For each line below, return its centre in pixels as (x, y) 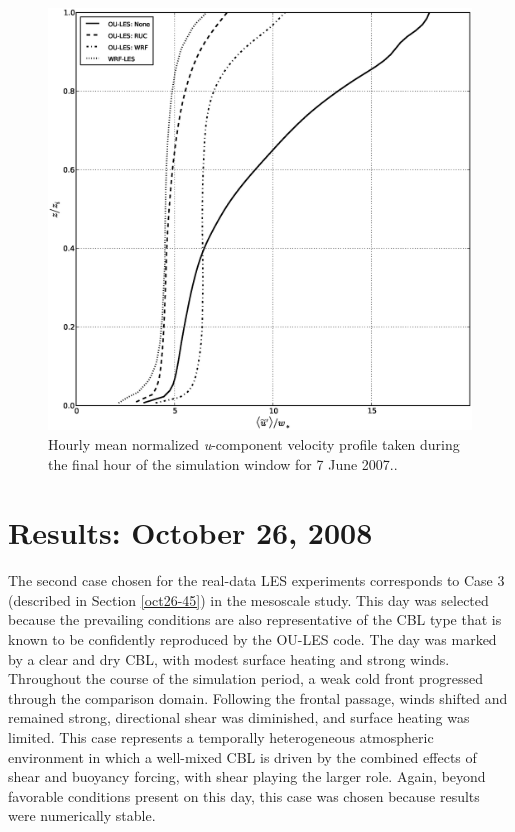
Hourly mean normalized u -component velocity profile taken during (254, 443)
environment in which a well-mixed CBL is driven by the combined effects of (242, 756)
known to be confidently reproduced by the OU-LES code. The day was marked (252, 639)
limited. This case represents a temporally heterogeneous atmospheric (221, 737)
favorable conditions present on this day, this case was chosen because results (244, 795)
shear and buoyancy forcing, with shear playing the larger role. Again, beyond (247, 776)
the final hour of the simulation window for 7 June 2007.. (223, 463)
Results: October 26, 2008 (190, 532)
